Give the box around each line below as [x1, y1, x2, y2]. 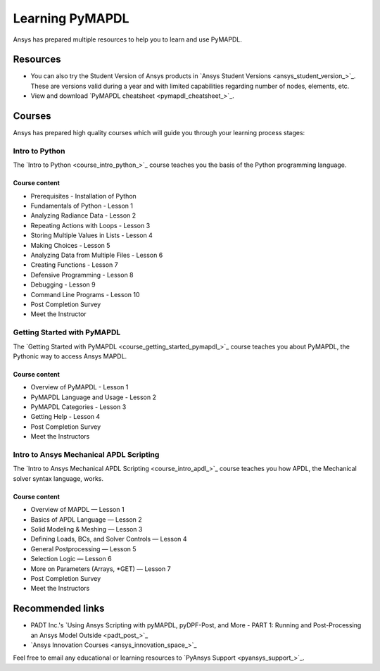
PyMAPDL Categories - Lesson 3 [30, 403, 127, 411]
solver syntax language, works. [13, 474, 103, 482]
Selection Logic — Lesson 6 [30, 555, 112, 563]
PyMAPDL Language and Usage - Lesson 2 [30, 393, 156, 401]
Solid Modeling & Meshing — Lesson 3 [30, 525, 143, 533]
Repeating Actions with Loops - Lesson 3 [30, 221, 151, 230]
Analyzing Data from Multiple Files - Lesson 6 [30, 251, 163, 260]
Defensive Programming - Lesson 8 [30, 270, 134, 279]
